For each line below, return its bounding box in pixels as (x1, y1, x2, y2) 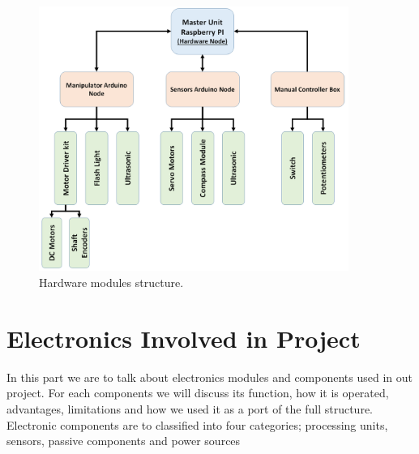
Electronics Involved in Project (6, 321, 361, 354)
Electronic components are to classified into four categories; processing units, (6, 416, 388, 433)
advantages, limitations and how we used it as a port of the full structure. (6, 400, 374, 417)
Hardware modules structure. (39, 274, 184, 291)
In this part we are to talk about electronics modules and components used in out (6, 368, 413, 385)
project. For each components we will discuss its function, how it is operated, (6, 384, 389, 401)
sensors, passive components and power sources (6, 432, 241, 449)
